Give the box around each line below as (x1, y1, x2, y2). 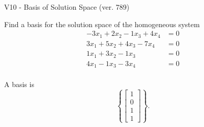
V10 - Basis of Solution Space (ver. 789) (4, 2, 129, 12)
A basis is (4, 79, 34, 90)
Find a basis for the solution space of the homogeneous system (4, 18, 200, 29)
